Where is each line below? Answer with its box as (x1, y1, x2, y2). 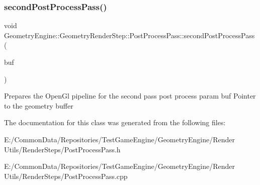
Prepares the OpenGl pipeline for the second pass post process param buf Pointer (4, 90, 256, 101)
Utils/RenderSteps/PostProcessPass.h (4, 144, 121, 154)
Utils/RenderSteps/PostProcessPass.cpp (4, 170, 128, 181)
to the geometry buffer (4, 100, 73, 111)
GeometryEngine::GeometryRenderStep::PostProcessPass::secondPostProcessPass (4, 30, 255, 40)
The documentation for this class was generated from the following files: (4, 117, 226, 128)
